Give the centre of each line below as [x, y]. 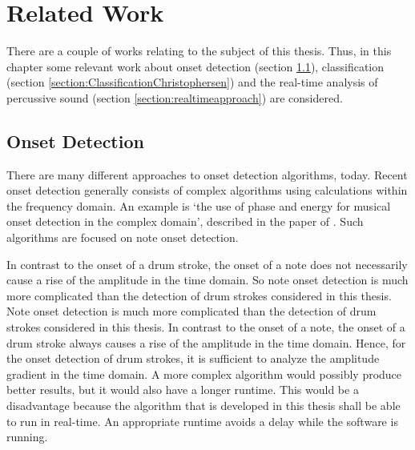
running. [27, 437]
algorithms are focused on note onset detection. [123, 237]
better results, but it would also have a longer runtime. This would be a [183, 390]
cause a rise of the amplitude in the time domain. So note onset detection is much [207, 280]
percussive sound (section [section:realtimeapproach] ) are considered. [175, 97]
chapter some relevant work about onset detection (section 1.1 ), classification [195, 66]
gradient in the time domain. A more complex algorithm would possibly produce [204, 374]
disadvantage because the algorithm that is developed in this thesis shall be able [203, 406]
